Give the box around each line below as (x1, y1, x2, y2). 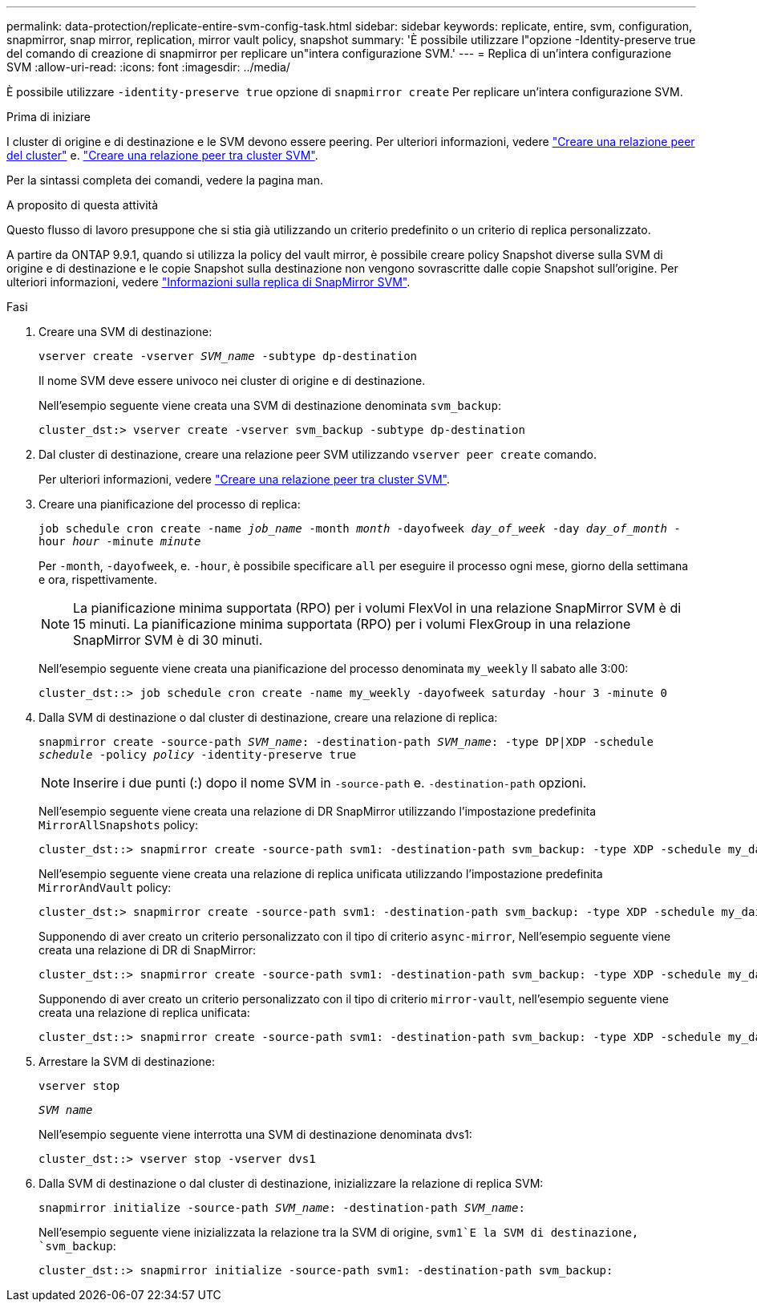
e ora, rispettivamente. (38, 573, 158, 586)
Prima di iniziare (6, 110, 91, 124)
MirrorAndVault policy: (38, 881, 172, 894)
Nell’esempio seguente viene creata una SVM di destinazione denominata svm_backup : (38, 399, 501, 412)
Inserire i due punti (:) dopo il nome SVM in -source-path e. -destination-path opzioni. (73, 775, 587, 791)
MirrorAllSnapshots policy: (38, 818, 199, 832)
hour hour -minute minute (38, 535, 201, 548)
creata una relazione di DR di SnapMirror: (38, 943, 257, 957)
